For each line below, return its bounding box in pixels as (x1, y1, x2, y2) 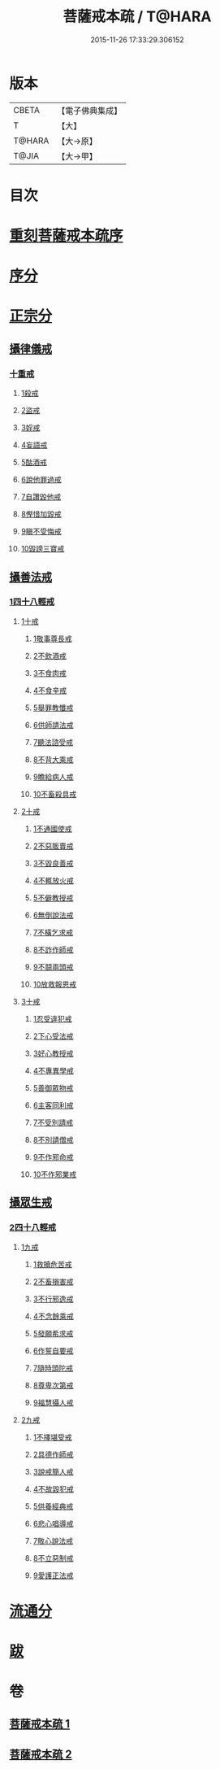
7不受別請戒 (32, 1118, 74, 1127)
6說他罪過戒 (20, 475, 62, 485)
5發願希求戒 (32, 1328, 74, 1338)
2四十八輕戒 (9, 1222, 57, 1233)
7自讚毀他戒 (20, 492, 62, 502)
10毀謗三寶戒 (20, 544, 65, 554)
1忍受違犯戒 (32, 1013, 72, 1023)
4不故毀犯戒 (32, 1484, 74, 1493)
